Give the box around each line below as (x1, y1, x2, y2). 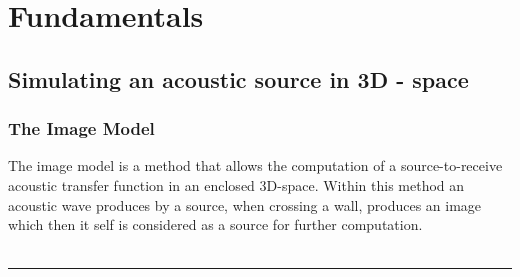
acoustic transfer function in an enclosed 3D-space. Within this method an (8, 174, 465, 195)
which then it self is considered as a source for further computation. (8, 214, 423, 235)
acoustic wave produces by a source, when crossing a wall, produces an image (8, 194, 482, 215)
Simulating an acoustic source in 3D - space (8, 63, 469, 94)
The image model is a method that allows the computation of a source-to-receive (8, 155, 503, 176)
